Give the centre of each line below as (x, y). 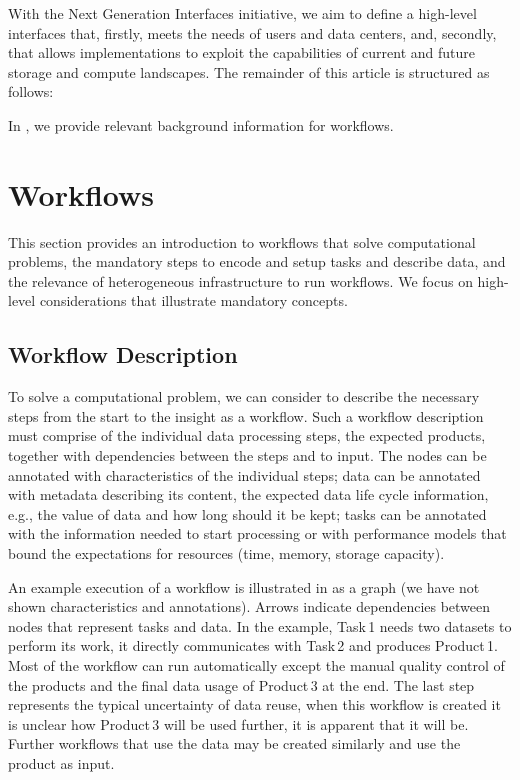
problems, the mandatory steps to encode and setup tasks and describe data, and (257, 261)
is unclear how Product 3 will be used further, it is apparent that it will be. (238, 723)
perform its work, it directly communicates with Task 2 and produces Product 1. (253, 645)
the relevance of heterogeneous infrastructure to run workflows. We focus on (240, 280)
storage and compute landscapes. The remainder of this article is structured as (249, 71)
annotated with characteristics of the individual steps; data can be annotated (244, 474)
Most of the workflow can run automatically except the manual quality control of (256, 664)
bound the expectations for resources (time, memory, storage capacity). (226, 553)
